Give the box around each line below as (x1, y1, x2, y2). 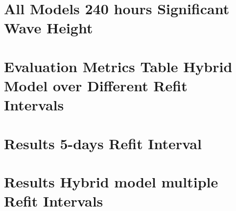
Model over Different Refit (4, 75, 188, 95)
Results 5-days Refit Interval (4, 133, 202, 153)
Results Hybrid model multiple (4, 171, 218, 191)
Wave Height (4, 18, 93, 38)
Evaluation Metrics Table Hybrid (4, 56, 233, 76)
